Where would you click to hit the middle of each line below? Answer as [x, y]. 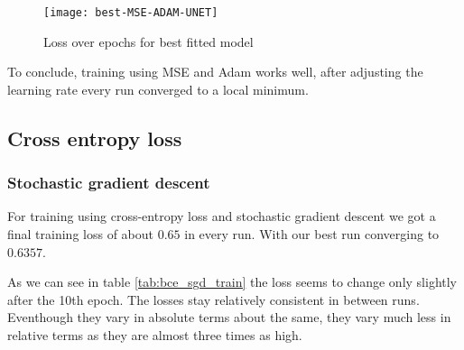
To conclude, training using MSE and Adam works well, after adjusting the [215, 72]
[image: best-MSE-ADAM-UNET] [131, 13]
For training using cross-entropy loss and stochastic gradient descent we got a [222, 216]
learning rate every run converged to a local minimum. [158, 89]
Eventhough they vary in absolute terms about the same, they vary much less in [229, 317]
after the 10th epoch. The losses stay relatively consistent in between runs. [213, 299]
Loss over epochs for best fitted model [148, 41]
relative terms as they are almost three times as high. [155, 335]
